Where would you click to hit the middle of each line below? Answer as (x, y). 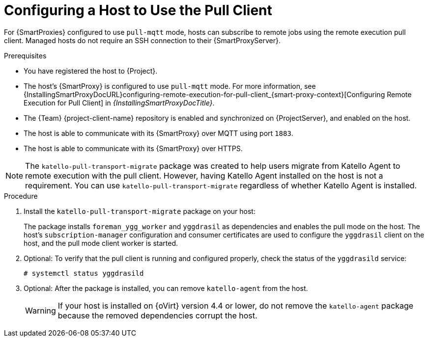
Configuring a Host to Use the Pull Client (138, 10)
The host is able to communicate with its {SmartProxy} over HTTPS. (133, 148)
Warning (41, 310)
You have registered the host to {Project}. (91, 71)
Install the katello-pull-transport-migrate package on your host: (140, 211)
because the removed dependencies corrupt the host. (157, 315)
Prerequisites (25, 55)
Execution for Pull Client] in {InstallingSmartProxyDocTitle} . (119, 103)
